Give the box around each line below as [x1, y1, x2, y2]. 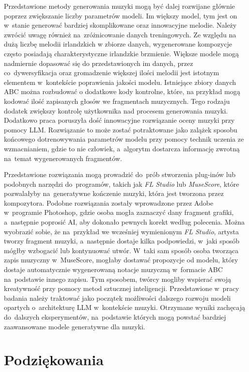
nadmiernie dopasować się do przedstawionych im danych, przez [4, 58, 193, 68]
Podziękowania [4, 350, 104, 370]
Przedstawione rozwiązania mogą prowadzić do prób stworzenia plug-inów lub [4, 169, 236, 179]
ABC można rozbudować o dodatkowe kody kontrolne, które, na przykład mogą [4, 86, 240, 97]
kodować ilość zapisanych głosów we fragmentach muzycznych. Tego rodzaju [4, 96, 230, 106]
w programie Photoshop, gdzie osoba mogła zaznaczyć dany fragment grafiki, [4, 207, 234, 217]
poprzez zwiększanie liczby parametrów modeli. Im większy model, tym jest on [4, 10, 237, 20]
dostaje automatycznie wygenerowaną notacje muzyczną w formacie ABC [4, 264, 223, 275]
